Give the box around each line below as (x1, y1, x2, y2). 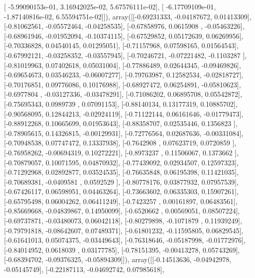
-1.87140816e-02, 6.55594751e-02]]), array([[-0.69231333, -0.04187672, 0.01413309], (4, 11, 252, 21)
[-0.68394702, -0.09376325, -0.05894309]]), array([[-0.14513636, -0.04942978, (4, 254, 232, 265)
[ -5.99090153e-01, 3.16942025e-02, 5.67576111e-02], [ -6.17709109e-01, (4, 1, 216, 11)
